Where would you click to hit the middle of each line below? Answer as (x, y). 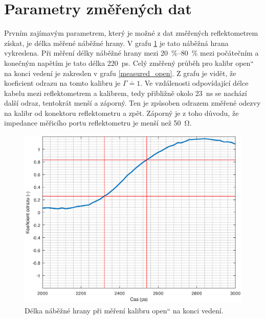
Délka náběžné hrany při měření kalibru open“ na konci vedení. (124, 310)
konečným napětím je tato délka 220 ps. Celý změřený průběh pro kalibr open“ (129, 63)
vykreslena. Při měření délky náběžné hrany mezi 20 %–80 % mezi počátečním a (131, 53)
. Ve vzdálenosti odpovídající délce (194, 83)
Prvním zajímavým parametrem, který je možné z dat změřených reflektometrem (131, 33)
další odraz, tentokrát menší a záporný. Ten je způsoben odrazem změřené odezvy (132, 103)
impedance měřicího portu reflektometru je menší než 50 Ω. (98, 123)
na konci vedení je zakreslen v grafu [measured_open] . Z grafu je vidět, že (120, 73)
